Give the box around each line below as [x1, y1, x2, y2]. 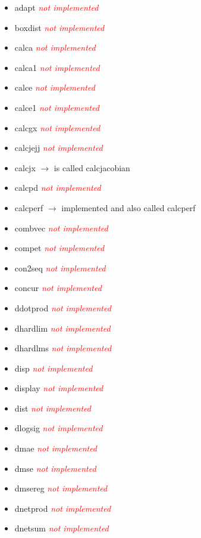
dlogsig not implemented [14, 422, 103, 434]
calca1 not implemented [14, 61, 100, 73]
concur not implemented [14, 282, 102, 294]
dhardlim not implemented [14, 321, 111, 334]
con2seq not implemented [14, 261, 106, 274]
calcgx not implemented [14, 121, 100, 134]
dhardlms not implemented [14, 342, 112, 354]
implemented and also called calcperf [61, 201, 196, 214]
